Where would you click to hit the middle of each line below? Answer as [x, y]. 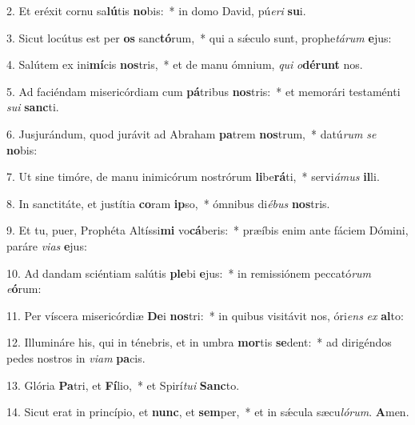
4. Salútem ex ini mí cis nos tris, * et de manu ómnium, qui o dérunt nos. [185, 64]
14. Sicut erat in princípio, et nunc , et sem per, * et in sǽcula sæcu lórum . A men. [208, 412]
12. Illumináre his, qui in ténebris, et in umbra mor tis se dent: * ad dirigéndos [199, 342]
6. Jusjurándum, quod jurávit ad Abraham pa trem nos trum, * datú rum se [192, 133]
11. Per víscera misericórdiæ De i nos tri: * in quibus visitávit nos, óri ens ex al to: [205, 315]
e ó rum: [24, 289]
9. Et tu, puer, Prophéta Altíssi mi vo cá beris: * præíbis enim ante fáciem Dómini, [207, 230]
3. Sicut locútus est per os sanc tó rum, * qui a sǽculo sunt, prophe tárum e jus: [199, 37]
